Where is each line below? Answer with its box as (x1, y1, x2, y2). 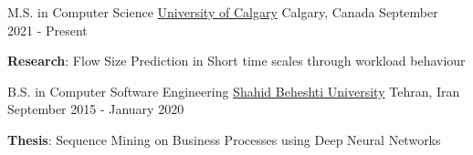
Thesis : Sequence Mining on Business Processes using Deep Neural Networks (7, 129, 441, 149)
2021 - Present (7, 20, 88, 39)
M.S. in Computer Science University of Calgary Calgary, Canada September (7, 3, 438, 21)
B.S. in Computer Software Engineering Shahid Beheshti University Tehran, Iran (7, 81, 460, 100)
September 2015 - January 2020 (7, 99, 184, 119)
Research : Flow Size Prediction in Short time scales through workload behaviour (7, 51, 466, 70)
